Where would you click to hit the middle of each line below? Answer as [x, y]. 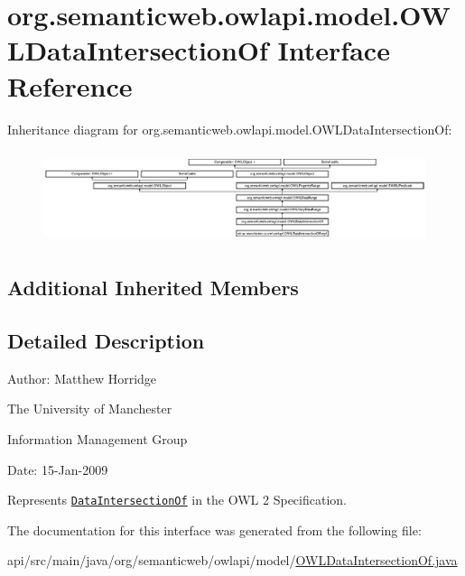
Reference [70, 85]
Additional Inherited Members [153, 288]
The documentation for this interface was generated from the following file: [214, 530]
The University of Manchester [90, 409]
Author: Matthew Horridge [82, 378]
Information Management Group [98, 439]
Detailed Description [106, 341]
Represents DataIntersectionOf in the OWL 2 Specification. [177, 500]
